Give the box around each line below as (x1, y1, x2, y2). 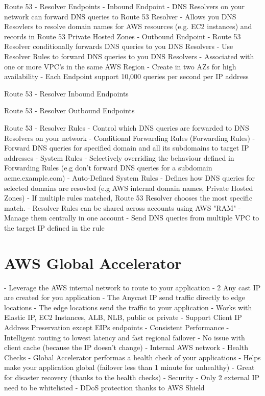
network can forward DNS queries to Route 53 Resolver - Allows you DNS (4, 11, 236, 21)
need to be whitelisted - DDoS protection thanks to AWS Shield (4, 382, 205, 392)
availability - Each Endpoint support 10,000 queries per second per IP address (4, 71, 249, 82)
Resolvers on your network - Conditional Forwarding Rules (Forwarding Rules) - (4, 132, 255, 143)
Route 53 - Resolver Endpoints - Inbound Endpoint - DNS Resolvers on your (4, 1, 245, 11)
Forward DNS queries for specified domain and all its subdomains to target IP (4, 142, 249, 153)
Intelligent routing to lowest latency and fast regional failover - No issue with (4, 332, 245, 342)
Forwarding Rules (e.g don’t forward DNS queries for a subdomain (4, 162, 212, 173)
